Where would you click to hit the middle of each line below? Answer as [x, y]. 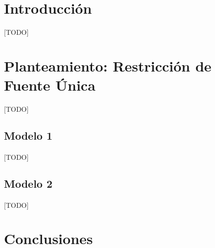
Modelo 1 [28, 135]
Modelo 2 [28, 183]
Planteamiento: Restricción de [108, 65]
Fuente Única [50, 85]
